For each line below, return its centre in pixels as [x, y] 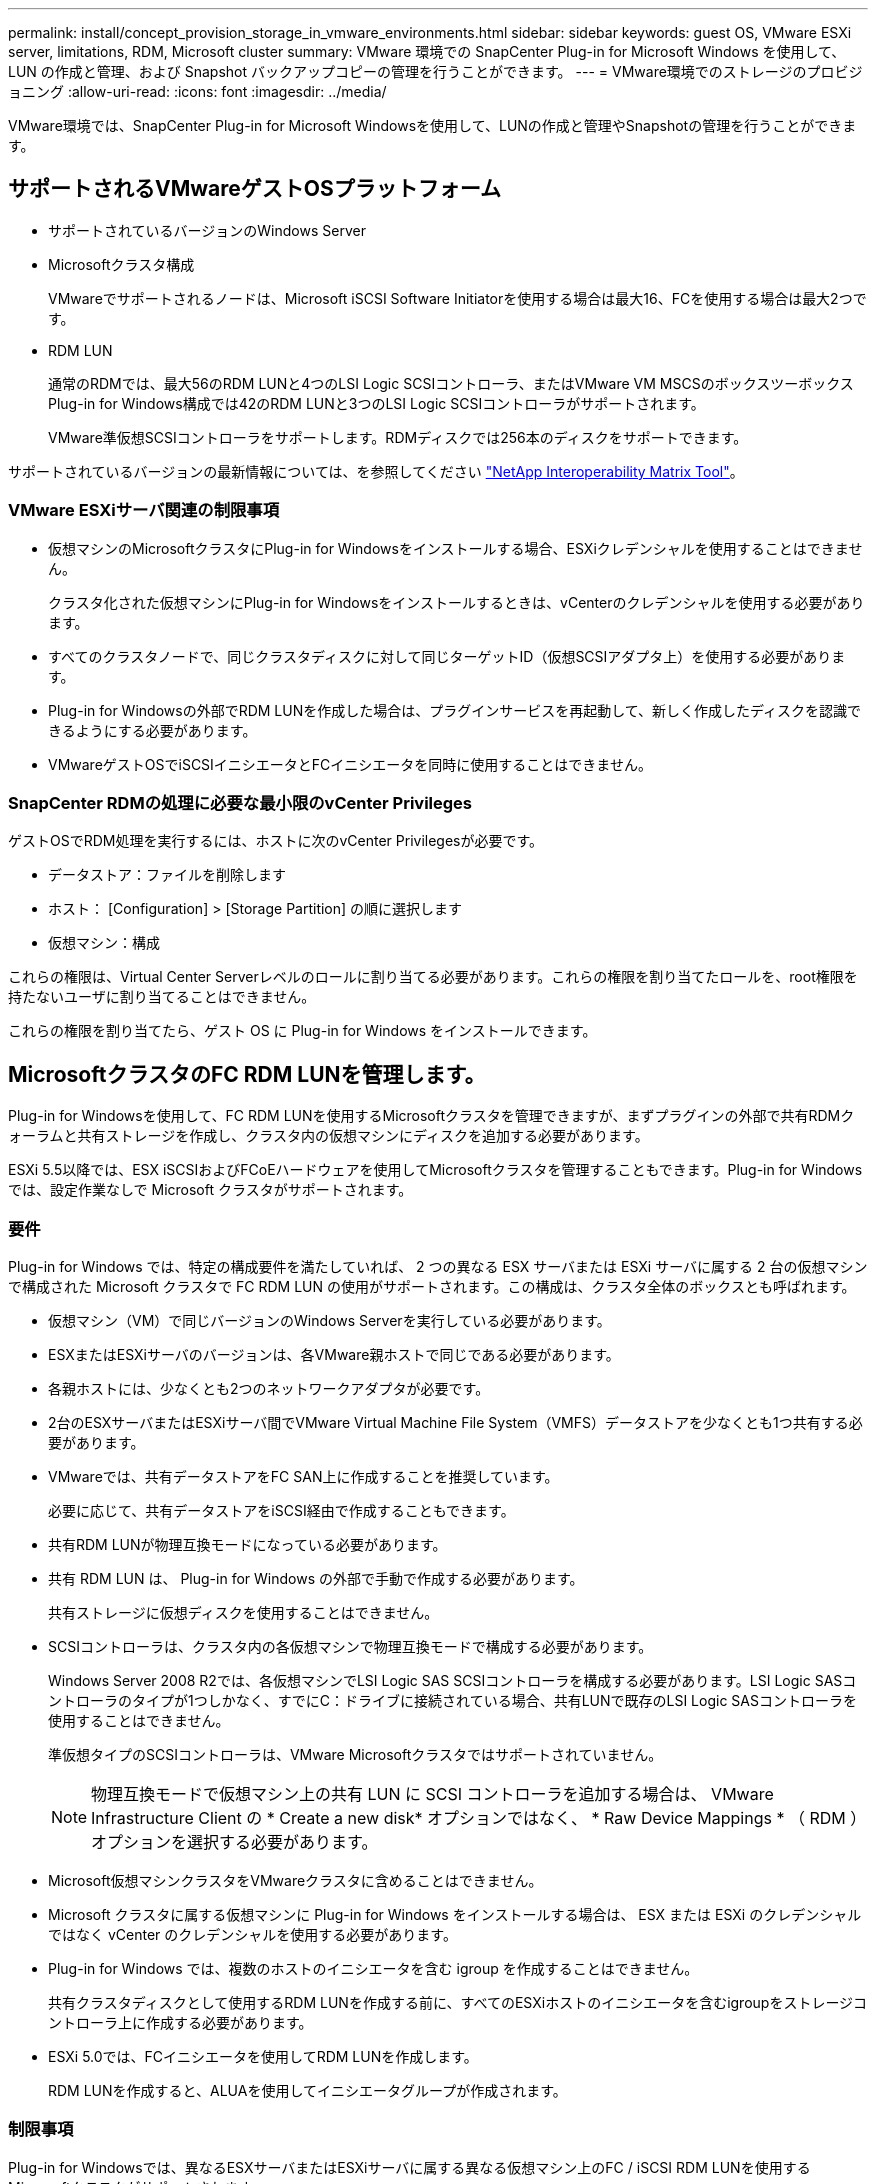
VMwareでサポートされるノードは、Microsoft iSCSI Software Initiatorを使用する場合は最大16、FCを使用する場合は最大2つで [457, 298]
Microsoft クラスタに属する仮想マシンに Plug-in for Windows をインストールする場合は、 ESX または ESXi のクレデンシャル [455, 1914]
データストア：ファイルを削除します [167, 875]
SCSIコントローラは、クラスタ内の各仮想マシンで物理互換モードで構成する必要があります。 [350, 1646]
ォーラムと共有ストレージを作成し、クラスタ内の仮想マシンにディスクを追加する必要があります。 [328, 1136]
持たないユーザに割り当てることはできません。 [162, 997]
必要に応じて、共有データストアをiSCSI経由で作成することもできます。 [281, 1510]
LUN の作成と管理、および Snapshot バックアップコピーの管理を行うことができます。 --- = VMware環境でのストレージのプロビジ [435, 71]
